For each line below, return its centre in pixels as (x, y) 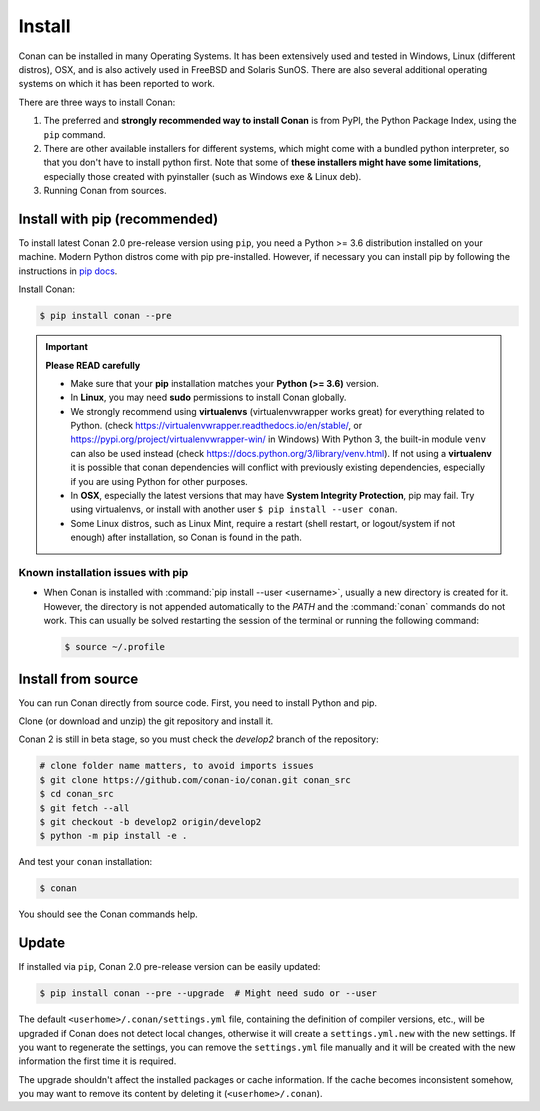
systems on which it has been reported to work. (116, 84)
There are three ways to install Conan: (97, 102)
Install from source (78, 678)
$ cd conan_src (76, 794)
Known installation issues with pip (103, 572)
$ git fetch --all (84, 808)
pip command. (74, 134)
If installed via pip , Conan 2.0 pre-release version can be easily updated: (169, 967)
